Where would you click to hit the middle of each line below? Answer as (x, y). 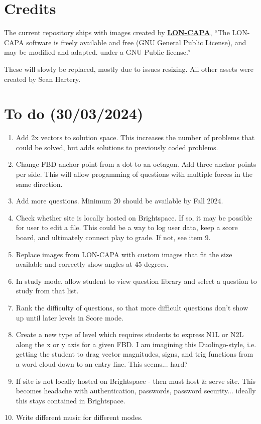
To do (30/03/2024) (74, 113)
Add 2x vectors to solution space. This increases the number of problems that (135, 137)
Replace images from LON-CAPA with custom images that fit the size (124, 254)
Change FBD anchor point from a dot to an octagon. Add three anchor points (136, 164)
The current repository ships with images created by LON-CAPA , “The (117, 32)
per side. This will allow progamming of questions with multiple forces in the (134, 174)
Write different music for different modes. (79, 417)
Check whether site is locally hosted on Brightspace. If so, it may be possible (134, 217)
